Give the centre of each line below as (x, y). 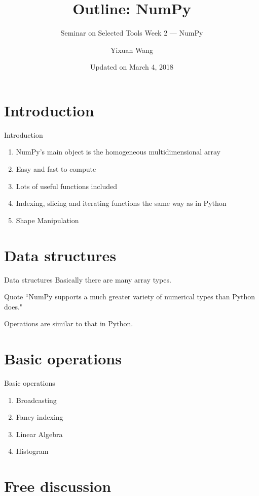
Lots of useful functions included (66, 186)
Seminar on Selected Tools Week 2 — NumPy (132, 33)
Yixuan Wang (132, 50)
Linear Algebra (39, 434)
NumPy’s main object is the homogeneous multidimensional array (118, 152)
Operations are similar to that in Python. (69, 323)
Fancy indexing (40, 417)
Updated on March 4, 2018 (132, 67)
